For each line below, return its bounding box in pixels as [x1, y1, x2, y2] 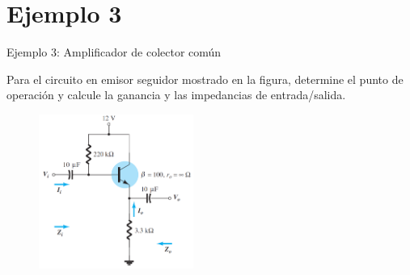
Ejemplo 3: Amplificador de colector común [6, 44, 222, 60]
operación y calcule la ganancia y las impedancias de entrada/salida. [6, 86, 346, 103]
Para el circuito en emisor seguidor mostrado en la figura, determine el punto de [6, 70, 404, 87]
